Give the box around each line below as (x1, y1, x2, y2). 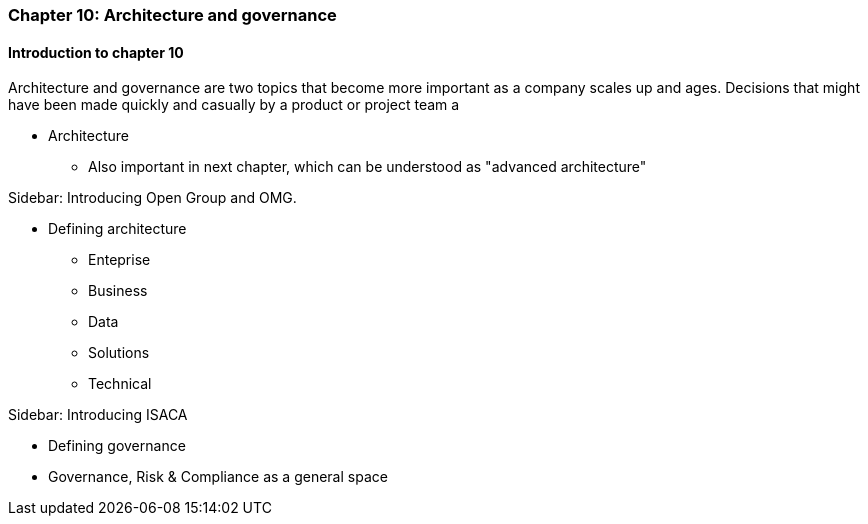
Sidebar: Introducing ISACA (8, 406, 188, 424)
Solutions (88, 344, 150, 362)
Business (88, 282, 148, 300)
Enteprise (88, 251, 151, 269)
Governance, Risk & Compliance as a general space (48, 468, 388, 486)
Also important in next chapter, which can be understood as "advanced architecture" (88, 158, 647, 176)
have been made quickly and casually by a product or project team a (8, 96, 460, 114)
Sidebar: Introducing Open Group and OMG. (8, 189, 297, 207)
